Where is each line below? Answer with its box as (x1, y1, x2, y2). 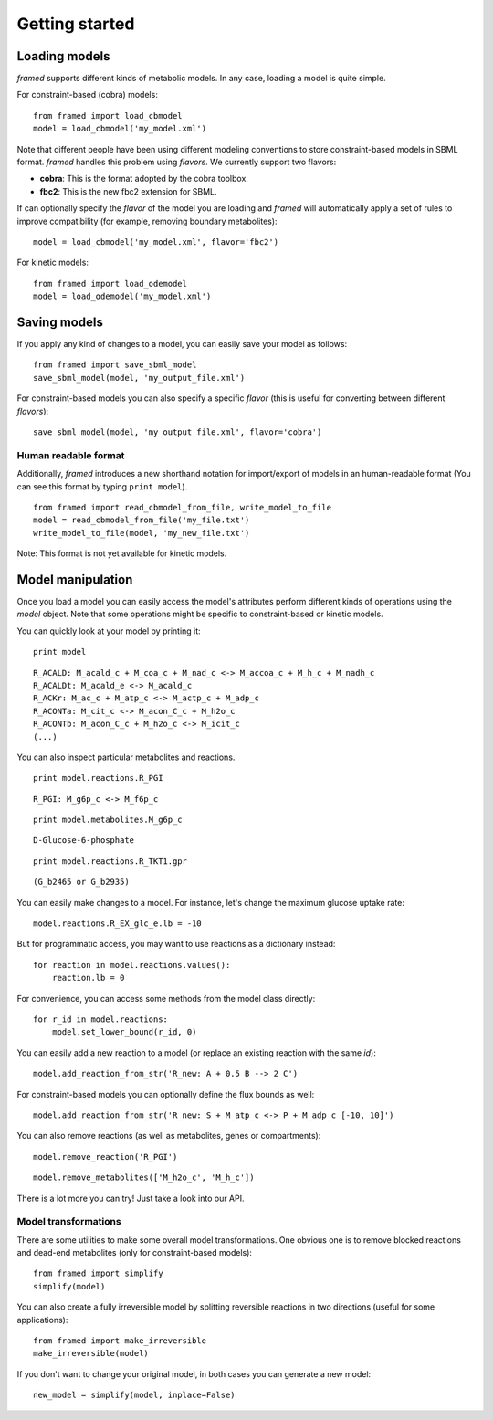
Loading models (16, 48, 110, 64)
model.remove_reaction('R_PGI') (33, 1152, 178, 1162)
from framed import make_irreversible (33, 1335, 207, 1346)
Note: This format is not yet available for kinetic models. (16, 548, 227, 559)
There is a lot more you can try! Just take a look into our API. (16, 1193, 246, 1204)
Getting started (16, 14, 135, 34)
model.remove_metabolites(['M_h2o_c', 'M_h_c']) (33, 1173, 255, 1183)
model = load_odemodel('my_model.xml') (33, 291, 212, 301)
